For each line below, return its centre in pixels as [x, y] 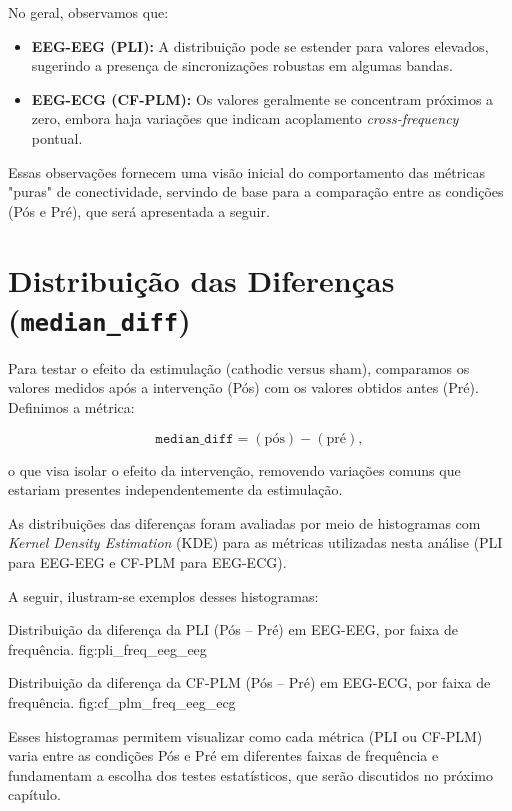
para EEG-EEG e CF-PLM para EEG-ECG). [147, 561]
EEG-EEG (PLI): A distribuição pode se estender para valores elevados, [260, 45]
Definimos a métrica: [71, 406]
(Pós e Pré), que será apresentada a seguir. [139, 210]
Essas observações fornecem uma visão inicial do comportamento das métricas [246, 171]
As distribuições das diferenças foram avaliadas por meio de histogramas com [244, 522]
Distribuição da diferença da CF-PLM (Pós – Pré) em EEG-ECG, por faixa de [249, 682]
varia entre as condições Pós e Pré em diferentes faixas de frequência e [223, 755]
